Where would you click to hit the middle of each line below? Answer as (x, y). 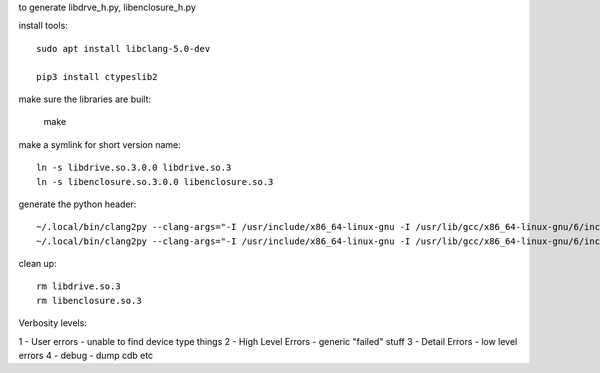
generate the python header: (77, 204)
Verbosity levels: (52, 323)
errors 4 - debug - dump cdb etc (86, 356)
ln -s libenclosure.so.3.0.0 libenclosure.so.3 (155, 181)
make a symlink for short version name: (100, 144)
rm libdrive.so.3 (78, 286)
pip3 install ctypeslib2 (97, 76)
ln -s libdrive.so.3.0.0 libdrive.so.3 (134, 168)
